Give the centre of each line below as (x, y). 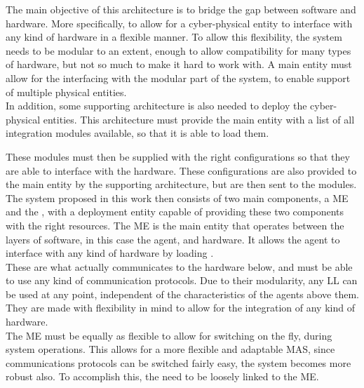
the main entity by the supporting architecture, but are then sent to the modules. (181, 184)
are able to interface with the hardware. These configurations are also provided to (181, 170)
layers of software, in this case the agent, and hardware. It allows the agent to (173, 239)
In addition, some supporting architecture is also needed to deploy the (156, 106)
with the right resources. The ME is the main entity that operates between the (175, 225)
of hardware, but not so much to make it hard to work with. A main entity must (179, 64)
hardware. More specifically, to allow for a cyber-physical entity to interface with (179, 23)
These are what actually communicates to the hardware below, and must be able (179, 266)
